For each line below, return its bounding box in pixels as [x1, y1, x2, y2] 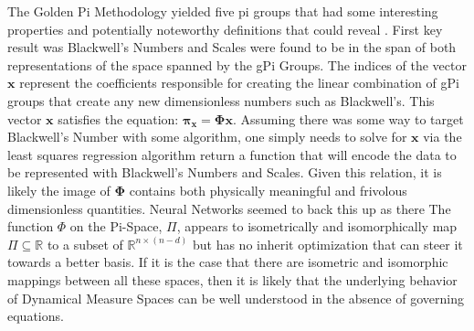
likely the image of [7, 180, 111, 199]
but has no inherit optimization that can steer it [192, 234, 463, 253]
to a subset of [47, 234, 123, 253]
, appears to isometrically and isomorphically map [176, 217, 458, 236]
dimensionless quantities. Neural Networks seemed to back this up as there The [7, 198, 451, 218]
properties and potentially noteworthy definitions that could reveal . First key [7, 19, 443, 38]
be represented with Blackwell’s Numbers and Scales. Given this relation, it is [7, 163, 442, 182]
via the [423, 127, 462, 146]
